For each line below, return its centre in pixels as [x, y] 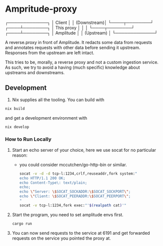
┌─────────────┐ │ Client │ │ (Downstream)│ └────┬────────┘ [79, 22]
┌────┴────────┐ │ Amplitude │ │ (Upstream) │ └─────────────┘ [81, 33]
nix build [15, 108]
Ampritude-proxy [41, 9]
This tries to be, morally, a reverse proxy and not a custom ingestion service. [82, 62]
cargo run [22, 224]
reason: [20, 155]
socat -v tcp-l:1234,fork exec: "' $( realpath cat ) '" [73, 205]
